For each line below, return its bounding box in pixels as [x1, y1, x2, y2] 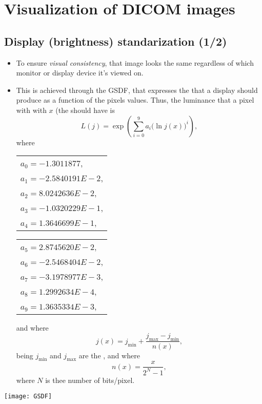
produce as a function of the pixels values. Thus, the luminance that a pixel [16, 94, 254, 105]
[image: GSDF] [4, 393, 52, 400]
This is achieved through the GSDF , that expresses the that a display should [16, 84, 258, 95]
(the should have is [55, 104, 115, 115]
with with [16, 104, 47, 115]
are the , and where [78, 350, 140, 360]
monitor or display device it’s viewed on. [16, 67, 144, 78]
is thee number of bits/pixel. [45, 374, 135, 385]
